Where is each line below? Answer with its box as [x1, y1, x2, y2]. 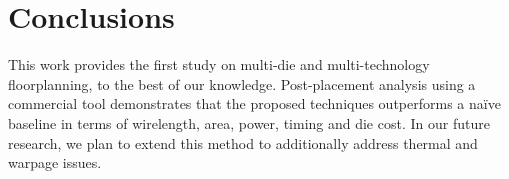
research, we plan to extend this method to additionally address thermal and [8, 132, 478, 153]
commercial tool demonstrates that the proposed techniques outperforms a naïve [8, 93, 501, 114]
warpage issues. [8, 152, 102, 173]
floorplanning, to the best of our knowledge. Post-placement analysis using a [8, 73, 476, 94]
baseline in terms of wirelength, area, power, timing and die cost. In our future [8, 112, 490, 133]
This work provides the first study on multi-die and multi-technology [8, 54, 430, 75]
